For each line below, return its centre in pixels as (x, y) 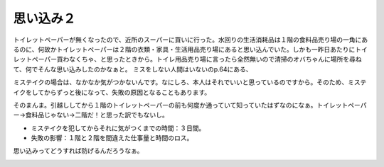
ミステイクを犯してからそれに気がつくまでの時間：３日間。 (118, 128)
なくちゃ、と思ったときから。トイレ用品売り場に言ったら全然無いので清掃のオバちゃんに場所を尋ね (215, 59)
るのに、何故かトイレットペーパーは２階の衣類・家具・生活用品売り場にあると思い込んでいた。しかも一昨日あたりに (184, 49)
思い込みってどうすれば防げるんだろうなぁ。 (78, 151)
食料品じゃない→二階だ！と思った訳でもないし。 (97, 115)
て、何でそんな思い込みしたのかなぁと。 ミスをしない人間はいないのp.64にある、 (133, 69)
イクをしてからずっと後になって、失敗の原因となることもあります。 (112, 92)
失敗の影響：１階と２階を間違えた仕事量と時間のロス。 (112, 138)
